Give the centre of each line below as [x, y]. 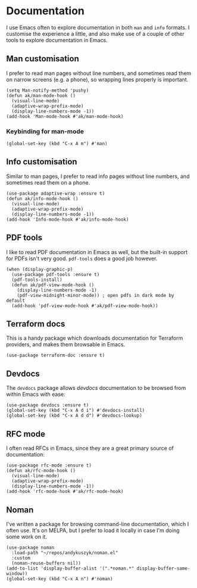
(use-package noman [30, 548]
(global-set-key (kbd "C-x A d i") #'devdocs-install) [76, 411]
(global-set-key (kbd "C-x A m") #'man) [57, 144]
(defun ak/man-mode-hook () [41, 96]
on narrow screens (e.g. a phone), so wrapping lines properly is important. [97, 79]
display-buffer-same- [163, 568]
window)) [17, 573]
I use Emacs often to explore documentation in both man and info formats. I [98, 27]
